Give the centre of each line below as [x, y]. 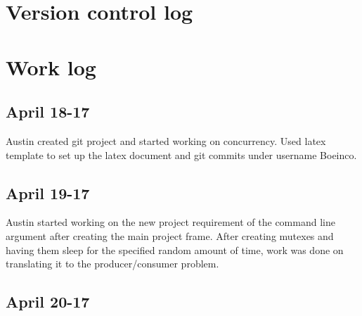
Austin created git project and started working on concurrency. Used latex [166, 140]
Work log [51, 67]
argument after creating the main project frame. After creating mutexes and [170, 235]
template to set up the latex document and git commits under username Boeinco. [181, 154]
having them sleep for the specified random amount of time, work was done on [175, 249]
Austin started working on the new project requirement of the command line [170, 222]
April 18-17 [48, 112]
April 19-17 [48, 192]
